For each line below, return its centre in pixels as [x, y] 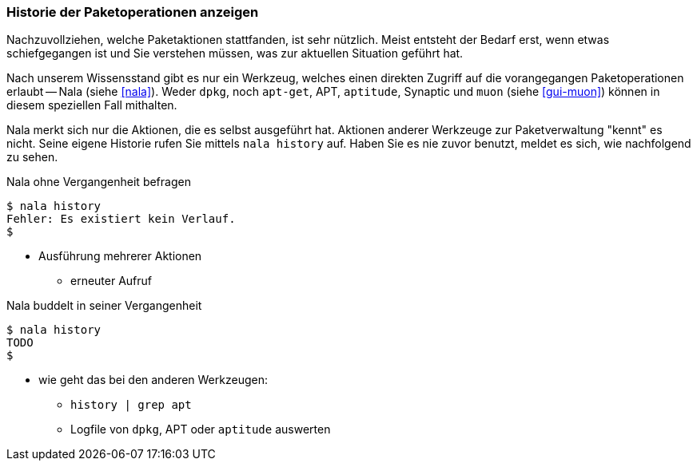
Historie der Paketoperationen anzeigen [133, 12]
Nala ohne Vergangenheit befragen [99, 182]
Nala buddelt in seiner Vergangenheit [104, 306]
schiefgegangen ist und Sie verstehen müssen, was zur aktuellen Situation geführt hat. [235, 53]
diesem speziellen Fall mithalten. [92, 105]
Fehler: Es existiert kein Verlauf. [121, 219]
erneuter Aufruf [112, 281]
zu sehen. [32, 157]
